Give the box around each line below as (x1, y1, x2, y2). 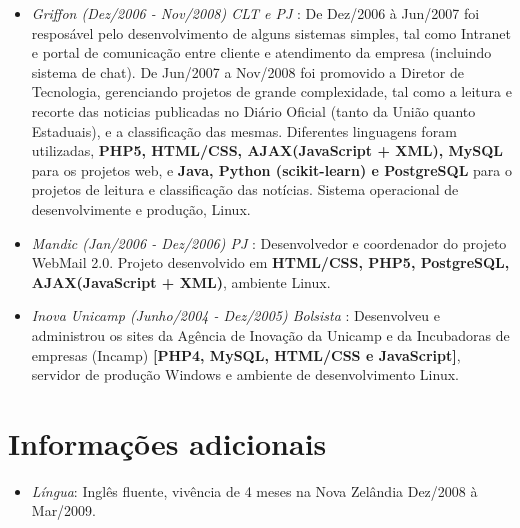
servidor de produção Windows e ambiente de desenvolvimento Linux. (31, 364, 459, 385)
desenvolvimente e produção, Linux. (31, 198, 251, 219)
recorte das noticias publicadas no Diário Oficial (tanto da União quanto (31, 100, 476, 121)
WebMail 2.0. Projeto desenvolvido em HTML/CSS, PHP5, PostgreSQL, (31, 252, 510, 273)
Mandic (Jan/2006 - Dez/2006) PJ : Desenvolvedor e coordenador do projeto (31, 232, 507, 253)
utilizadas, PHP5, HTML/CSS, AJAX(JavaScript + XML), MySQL (31, 140, 504, 161)
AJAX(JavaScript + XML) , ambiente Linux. (31, 271, 331, 292)
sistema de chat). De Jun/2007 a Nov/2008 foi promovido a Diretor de (31, 61, 464, 82)
